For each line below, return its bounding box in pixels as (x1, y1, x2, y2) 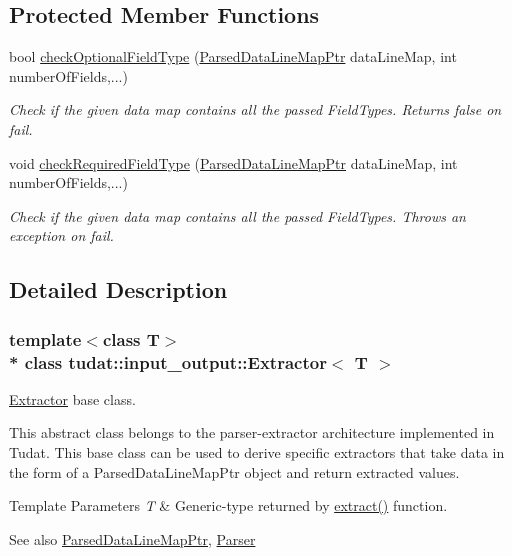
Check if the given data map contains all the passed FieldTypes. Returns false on (9, 99, 502, 120)
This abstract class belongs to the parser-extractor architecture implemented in (9, 422, 495, 443)
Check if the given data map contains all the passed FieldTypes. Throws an (9, 205, 466, 226)
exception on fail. (9, 225, 114, 246)
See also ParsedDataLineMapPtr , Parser (9, 528, 256, 549)
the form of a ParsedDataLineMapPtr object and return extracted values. (9, 461, 460, 482)
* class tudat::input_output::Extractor (9, 349, 327, 374)
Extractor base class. (9, 388, 136, 409)
